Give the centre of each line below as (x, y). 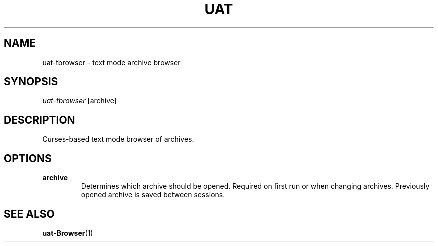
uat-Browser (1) (68, 233)
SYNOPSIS (31, 82)
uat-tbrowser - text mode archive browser (112, 62)
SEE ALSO (29, 214)
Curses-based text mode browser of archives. (118, 139)
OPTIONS (28, 158)
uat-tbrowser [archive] (80, 101)
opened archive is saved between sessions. (153, 195)
